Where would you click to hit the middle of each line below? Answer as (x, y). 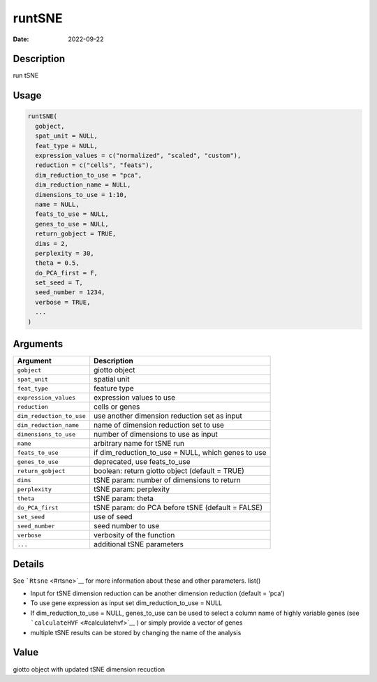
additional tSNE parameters (139, 544)
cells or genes (117, 407)
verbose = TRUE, (63, 302)
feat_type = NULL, (66, 146)
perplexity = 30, (65, 253)
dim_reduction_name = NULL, (83, 185)
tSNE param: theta (123, 498)
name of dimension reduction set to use (159, 425)
